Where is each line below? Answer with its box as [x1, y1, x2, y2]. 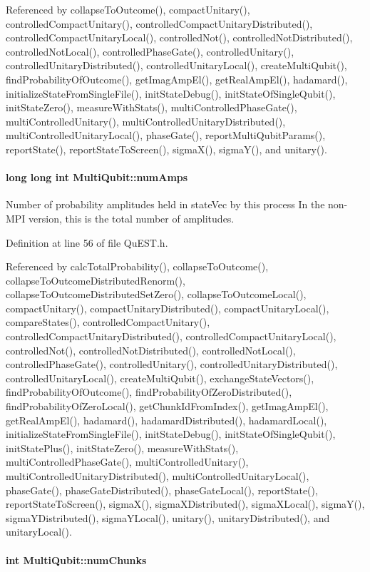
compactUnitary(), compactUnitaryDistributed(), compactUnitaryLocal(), [6, 300, 329, 315]
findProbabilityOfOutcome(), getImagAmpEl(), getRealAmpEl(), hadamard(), [6, 71, 348, 86]
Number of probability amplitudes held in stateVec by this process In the [6, 197, 325, 212]
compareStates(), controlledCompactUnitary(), [6, 315, 210, 330]
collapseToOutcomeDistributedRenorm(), [6, 272, 185, 287]
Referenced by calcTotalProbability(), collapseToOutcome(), [6, 259, 269, 274]
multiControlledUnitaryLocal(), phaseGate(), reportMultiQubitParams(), [6, 128, 326, 143]
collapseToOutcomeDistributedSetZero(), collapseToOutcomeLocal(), [6, 287, 307, 302]
